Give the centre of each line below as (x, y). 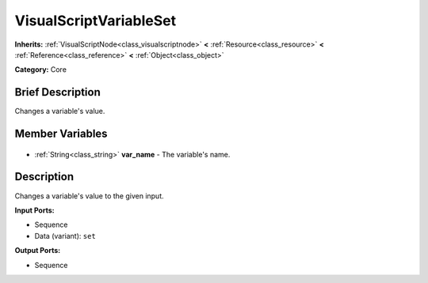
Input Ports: (34, 210)
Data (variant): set (65, 236)
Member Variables (61, 134)
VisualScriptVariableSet (96, 21)
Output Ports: (38, 251)
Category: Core (41, 70)
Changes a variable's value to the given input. (89, 196)
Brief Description (57, 92)
